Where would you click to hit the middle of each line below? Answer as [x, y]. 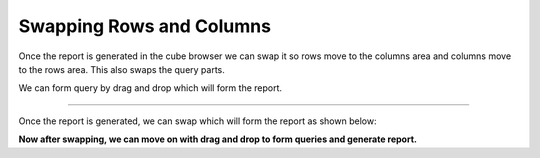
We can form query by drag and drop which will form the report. [150, 88]
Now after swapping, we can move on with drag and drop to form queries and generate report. [217, 139]
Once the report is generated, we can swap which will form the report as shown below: [197, 121]
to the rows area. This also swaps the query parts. [121, 69]
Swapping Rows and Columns [145, 26]
